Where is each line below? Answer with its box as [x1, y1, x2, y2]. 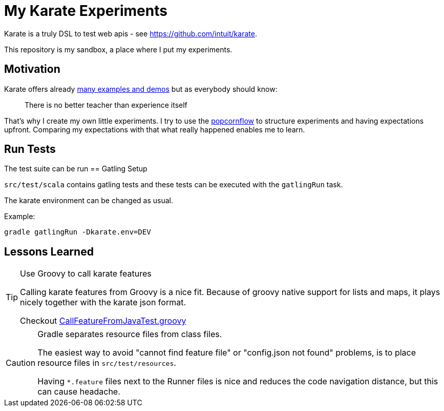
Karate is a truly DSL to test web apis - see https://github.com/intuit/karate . [4, 29, 257, 38]
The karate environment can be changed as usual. [4, 196, 174, 205]
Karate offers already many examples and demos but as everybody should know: [4, 84, 278, 93]
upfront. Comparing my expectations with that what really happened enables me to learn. [4, 125, 305, 134]
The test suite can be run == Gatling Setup [4, 164, 147, 173]
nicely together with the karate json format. [20, 297, 186, 308]
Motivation [4, 63, 60, 76]
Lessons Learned [4, 245, 94, 258]
